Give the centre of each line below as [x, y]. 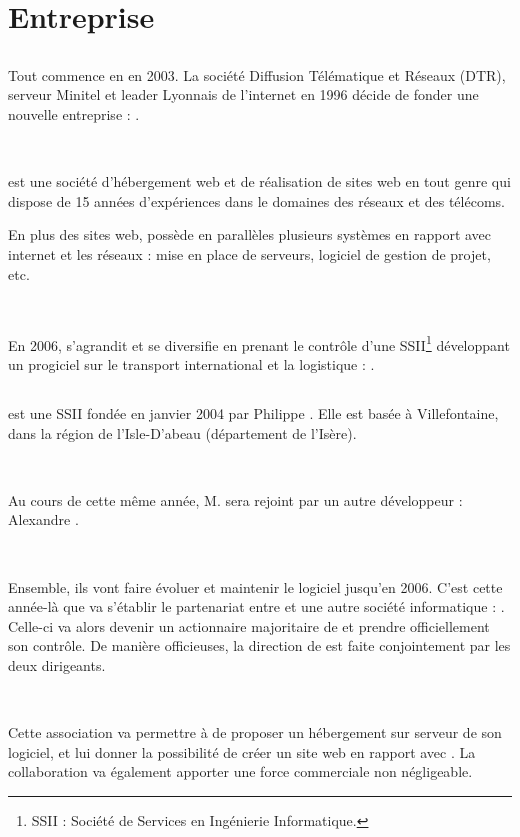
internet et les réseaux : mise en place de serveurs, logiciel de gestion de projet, [249, 253]
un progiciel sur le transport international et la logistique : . [191, 363]
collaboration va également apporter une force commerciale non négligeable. [240, 771]
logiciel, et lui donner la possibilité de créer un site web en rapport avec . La [242, 751]
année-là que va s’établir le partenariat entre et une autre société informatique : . [256, 606]
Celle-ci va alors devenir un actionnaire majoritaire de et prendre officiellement [249, 625]
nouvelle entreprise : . [74, 113]
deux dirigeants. [57, 664]
